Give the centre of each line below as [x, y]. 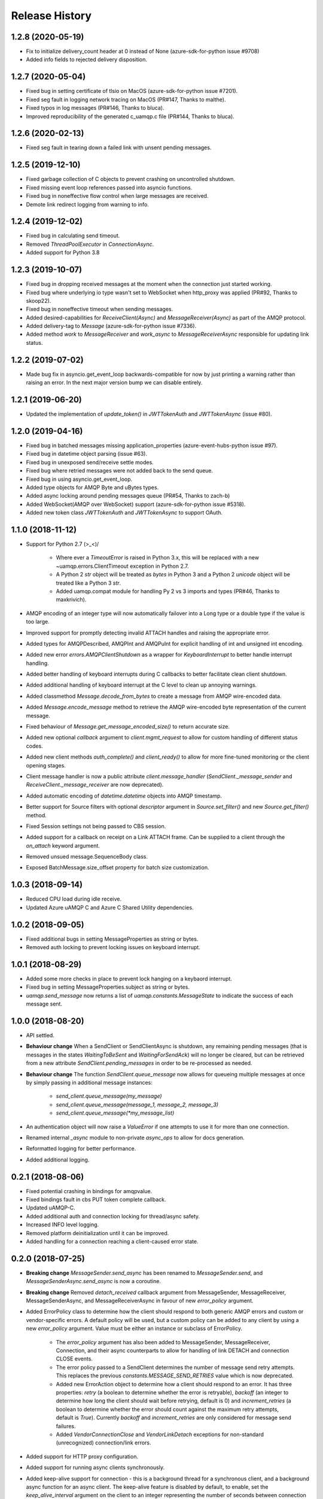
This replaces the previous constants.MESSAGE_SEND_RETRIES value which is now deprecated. [175, 1375]
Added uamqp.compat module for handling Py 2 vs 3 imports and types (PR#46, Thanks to [168, 591]
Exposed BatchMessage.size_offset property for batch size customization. [118, 868]
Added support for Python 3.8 [63, 252]
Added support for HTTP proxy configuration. [82, 1456]
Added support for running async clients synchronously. [95, 1468]
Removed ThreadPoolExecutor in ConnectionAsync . [90, 244]
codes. [34, 746]
